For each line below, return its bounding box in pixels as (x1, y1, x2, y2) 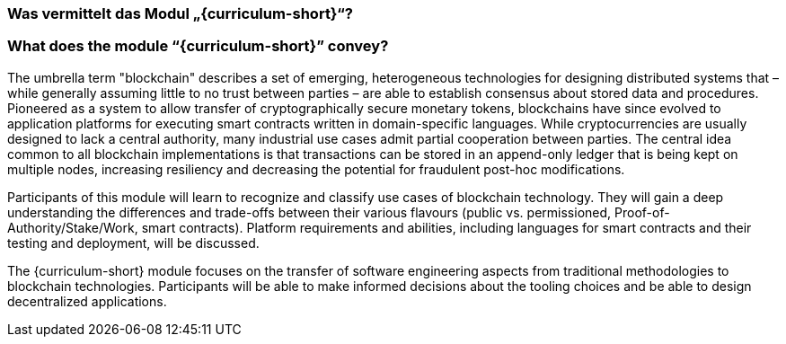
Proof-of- (614, 204, 670, 220)
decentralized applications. (7, 293, 167, 309)
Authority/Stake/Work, (7, 219, 138, 235)
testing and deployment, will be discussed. (7, 234, 260, 251)
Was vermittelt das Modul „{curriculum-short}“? (7, 4, 353, 22)
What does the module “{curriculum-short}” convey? (7, 37, 389, 56)
